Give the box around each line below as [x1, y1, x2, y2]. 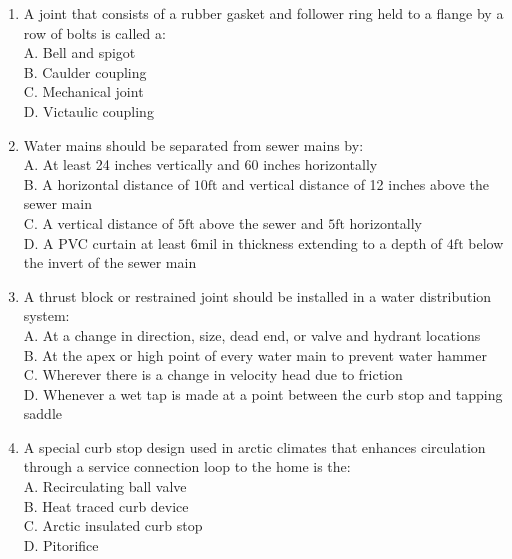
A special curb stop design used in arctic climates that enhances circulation [23, 436, 486, 457]
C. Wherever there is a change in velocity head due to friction [23, 364, 403, 385]
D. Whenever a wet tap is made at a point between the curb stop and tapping [23, 383, 503, 404]
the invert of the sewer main [23, 252, 197, 273]
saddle [23, 403, 62, 424]
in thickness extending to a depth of [221, 232, 443, 253]
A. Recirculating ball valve [23, 476, 187, 497]
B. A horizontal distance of [23, 173, 189, 194]
